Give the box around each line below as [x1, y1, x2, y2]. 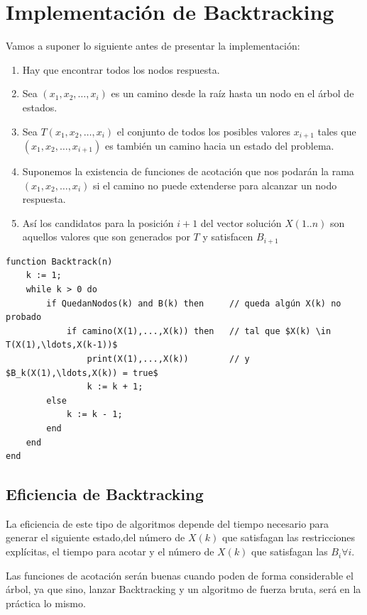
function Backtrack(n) [6, 256, 113, 267]
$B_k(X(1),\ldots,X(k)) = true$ [6, 367, 158, 378]
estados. [22, 99, 57, 114]
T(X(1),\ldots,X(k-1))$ [6, 340, 118, 350]
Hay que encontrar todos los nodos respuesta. [22, 62, 220, 77]
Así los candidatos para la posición [22, 215, 174, 230]
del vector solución [200, 215, 282, 230]
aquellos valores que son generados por [22, 229, 190, 244]
